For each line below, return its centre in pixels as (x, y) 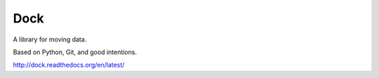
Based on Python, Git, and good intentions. (75, 52)
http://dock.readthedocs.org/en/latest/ (69, 65)
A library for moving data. (50, 39)
